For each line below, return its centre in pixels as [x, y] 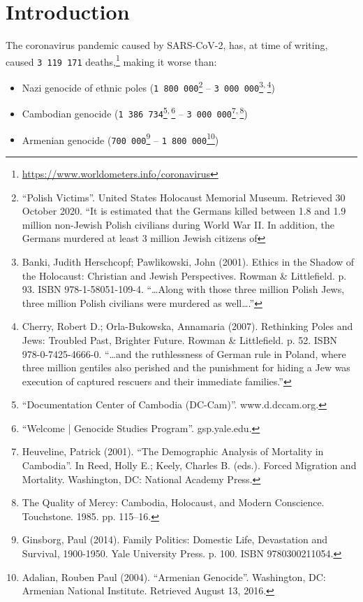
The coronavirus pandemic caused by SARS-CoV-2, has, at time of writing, [167, 45]
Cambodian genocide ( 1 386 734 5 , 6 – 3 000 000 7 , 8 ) [135, 112]
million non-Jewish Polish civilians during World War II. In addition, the [178, 224]
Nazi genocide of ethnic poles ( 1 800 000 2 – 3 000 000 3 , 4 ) [148, 86]
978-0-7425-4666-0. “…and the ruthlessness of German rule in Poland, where [184, 353]
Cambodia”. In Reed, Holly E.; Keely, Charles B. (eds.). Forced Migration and [189, 465]
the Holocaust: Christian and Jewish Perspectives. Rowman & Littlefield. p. [184, 275]
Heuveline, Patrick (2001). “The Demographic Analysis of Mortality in [173, 451]
